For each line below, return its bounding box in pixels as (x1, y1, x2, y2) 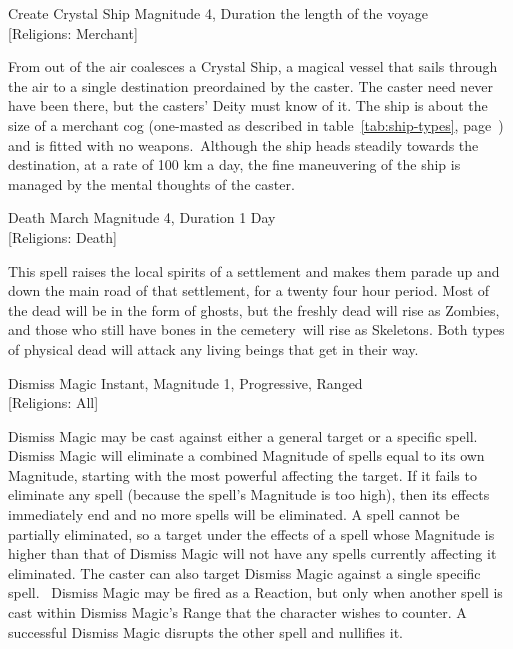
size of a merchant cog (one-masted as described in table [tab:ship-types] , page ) (8, 114, 504, 135)
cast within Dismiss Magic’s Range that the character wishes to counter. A (8, 602, 467, 623)
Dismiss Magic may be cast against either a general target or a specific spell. (8, 425, 478, 446)
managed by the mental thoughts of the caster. (8, 173, 295, 194)
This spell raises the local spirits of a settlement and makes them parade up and (8, 260, 500, 281)
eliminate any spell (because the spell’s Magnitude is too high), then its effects (8, 484, 490, 505)
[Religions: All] (8, 392, 99, 413)
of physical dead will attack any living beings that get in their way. (8, 338, 419, 359)
